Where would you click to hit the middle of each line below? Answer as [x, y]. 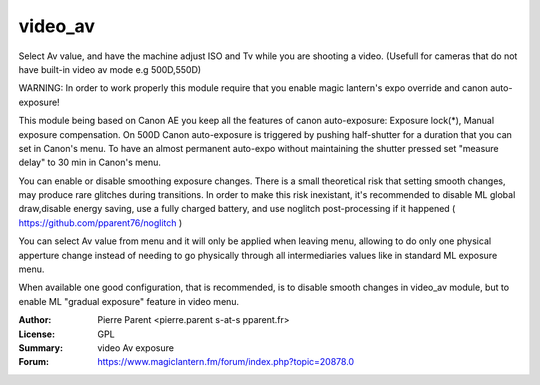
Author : [35, 320]
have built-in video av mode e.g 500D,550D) [110, 69]
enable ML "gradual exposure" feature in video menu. [129, 301]
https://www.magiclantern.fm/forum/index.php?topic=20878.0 [226, 362]
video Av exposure [136, 347]
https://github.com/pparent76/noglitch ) [100, 222]
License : [36, 334]
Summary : [41, 347]
